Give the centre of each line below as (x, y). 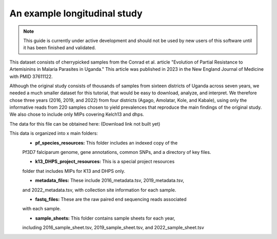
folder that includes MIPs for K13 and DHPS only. (74, 171)
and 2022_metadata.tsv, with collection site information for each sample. (99, 190)
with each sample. (42, 209)
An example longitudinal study (76, 13)
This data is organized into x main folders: (54, 133)
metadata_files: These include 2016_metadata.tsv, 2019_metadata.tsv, (110, 181)
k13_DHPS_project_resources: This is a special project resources (105, 162)
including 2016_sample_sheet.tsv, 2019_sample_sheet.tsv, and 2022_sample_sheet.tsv (113, 228)
